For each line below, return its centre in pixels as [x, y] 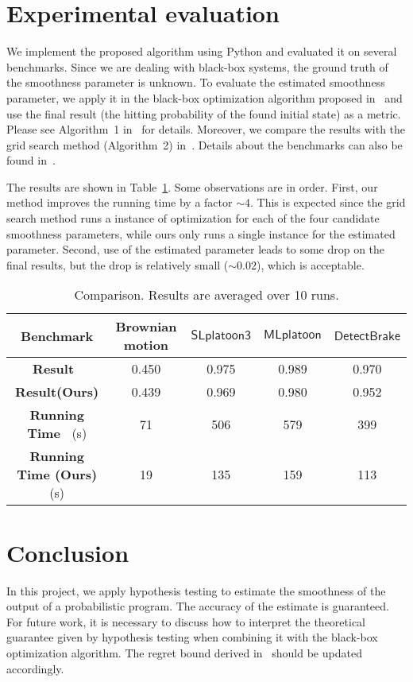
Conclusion [68, 552]
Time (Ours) [57, 475]
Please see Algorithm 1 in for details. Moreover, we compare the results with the [206, 129]
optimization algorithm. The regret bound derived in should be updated [184, 652]
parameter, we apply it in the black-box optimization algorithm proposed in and [205, 97]
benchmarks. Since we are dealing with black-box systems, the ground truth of [197, 66]
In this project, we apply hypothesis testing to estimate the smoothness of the [196, 590]
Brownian [146, 327]
